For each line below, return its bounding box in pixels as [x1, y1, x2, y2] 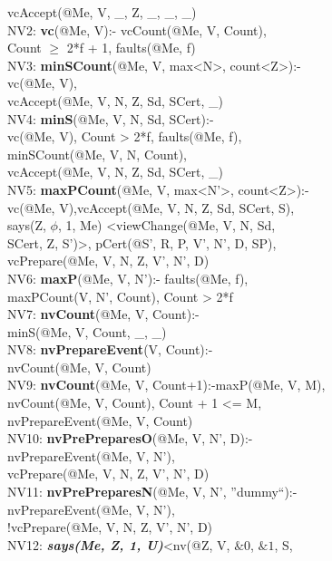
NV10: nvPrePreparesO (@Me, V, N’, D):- [7, 429, 253, 448]
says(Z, [7, 216, 46, 235]
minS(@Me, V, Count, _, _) [7, 322, 167, 341]
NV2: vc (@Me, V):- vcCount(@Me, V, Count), [7, 20, 267, 39]
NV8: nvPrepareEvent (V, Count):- [7, 340, 213, 359]
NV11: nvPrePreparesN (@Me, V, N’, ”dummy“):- [7, 482, 298, 501]
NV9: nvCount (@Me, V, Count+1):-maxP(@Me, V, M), [7, 375, 326, 394]
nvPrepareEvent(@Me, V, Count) [7, 411, 193, 430]
